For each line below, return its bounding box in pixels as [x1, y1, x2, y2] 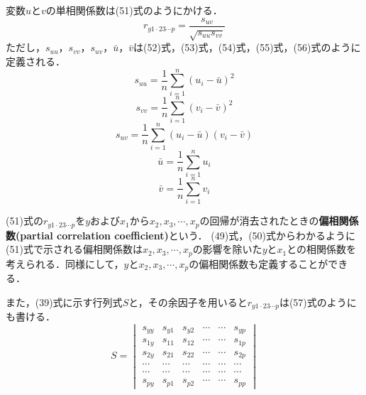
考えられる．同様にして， [6, 256, 124, 271]
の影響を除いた [192, 242, 262, 256]
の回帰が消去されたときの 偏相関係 [199, 213, 359, 228]
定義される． [6, 54, 65, 69]
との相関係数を [287, 242, 357, 256]
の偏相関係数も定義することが [189, 256, 328, 271]
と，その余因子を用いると [128, 294, 248, 309]
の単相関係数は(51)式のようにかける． [45, 3, 223, 17]
